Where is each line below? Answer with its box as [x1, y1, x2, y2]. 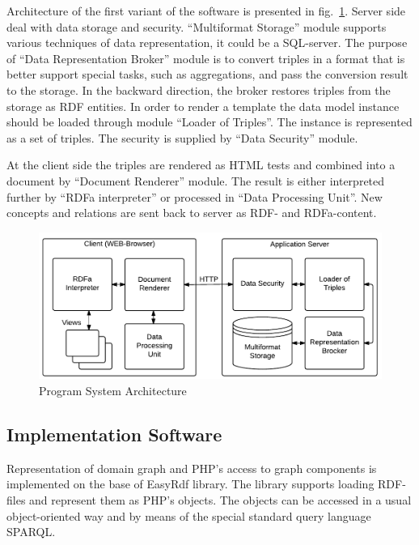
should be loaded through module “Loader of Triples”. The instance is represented [6, 113, 413, 130]
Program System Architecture [39, 382, 187, 399]
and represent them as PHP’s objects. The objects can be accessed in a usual [29, 492, 412, 509]
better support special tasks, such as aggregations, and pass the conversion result [6, 66, 408, 83]
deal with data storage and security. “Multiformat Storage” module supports [6, 18, 387, 35]
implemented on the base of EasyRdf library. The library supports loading [6, 475, 375, 492]
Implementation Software [6, 422, 222, 447]
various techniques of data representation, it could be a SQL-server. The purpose [6, 34, 408, 51]
